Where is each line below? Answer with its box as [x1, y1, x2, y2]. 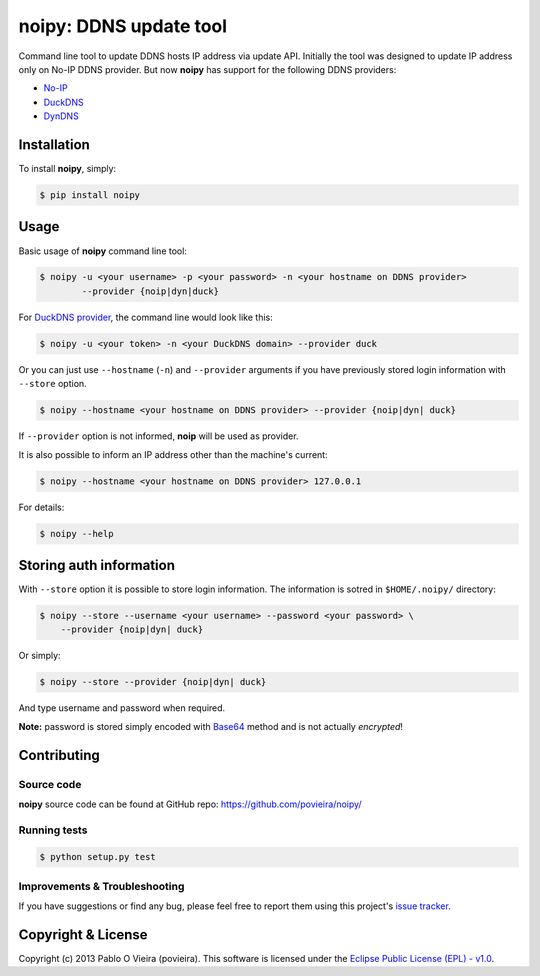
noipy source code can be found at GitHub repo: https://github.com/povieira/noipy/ [18, 798, 362, 810]
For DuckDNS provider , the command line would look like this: [18, 311, 274, 323]
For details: [18, 501, 65, 513]
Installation [18, 136, 90, 153]
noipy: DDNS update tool [18, 15, 228, 37]
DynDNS [43, 110, 79, 122]
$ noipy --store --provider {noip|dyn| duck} [39, 676, 267, 688]
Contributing [18, 746, 100, 764]
